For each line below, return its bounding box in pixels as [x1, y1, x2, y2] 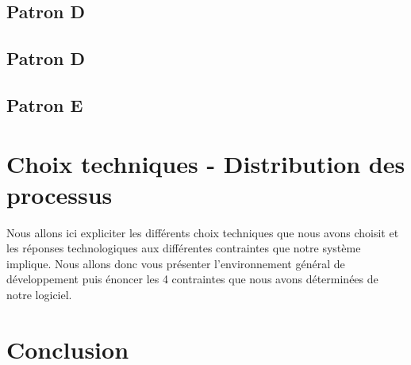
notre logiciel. [6, 286, 72, 303]
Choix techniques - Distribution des [6, 147, 405, 179]
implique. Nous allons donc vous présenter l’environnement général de [6, 255, 345, 271]
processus [6, 178, 113, 210]
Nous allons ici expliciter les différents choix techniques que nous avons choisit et [6, 224, 399, 240]
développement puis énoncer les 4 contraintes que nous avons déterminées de [6, 271, 378, 287]
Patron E [6, 92, 83, 117]
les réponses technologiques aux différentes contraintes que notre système [6, 240, 361, 256]
